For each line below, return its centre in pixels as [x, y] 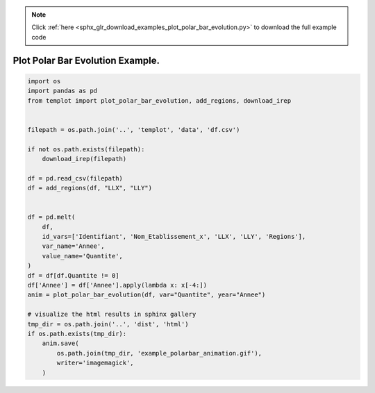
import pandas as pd [62, 91]
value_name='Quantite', [82, 256]
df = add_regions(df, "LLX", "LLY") [90, 188]
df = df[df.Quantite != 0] [73, 275]
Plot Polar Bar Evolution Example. [86, 60]
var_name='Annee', [73, 246]
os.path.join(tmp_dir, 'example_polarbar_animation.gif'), [159, 353]
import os [44, 81]
